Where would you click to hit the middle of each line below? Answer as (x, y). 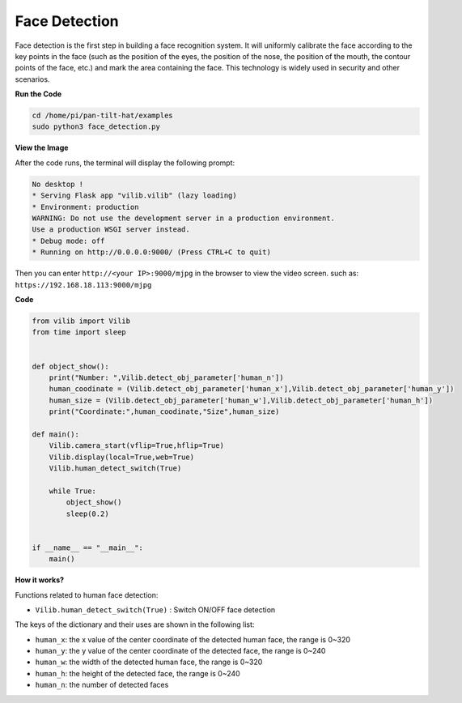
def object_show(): (70, 366)
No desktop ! (58, 184)
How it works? (40, 580)
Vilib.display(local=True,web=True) (121, 457)
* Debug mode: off (68, 241)
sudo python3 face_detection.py (96, 127)
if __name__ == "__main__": (87, 547)
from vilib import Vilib (81, 321)
